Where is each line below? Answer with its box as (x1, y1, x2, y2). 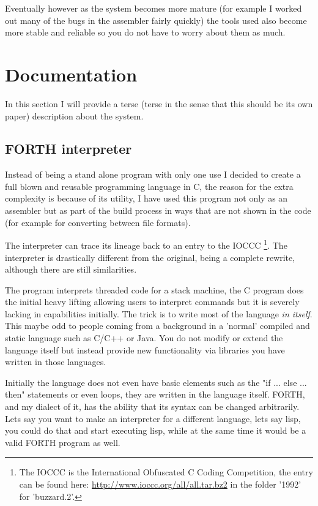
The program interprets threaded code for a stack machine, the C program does (5, 283, 304, 296)
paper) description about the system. (5, 109, 144, 122)
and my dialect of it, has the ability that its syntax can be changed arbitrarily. (5, 400, 300, 413)
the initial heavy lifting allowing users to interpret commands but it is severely (5, 295, 300, 308)
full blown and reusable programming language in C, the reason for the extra (5, 179, 294, 192)
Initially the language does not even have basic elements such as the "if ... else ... (5, 376, 307, 388)
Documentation (5, 61, 138, 86)
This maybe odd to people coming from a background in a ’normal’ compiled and (5, 319, 310, 332)
